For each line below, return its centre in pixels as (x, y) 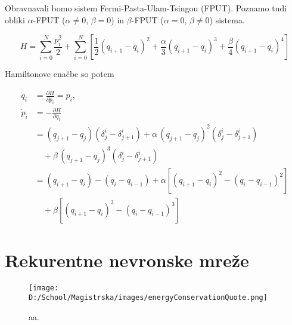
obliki (15, 19)
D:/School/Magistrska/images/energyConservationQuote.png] (148, 298)
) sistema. (227, 19)
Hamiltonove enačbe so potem (60, 74)
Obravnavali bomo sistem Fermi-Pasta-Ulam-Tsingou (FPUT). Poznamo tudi (146, 8)
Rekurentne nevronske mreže (127, 260)
